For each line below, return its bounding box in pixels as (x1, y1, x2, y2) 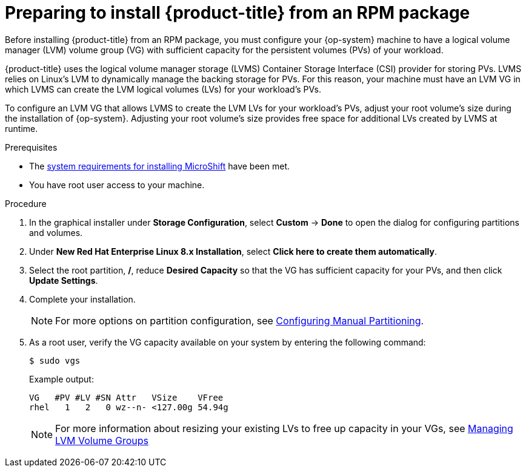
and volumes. (29, 227, 83, 238)
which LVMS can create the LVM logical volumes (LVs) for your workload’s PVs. (5, 84, 321, 94)
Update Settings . (29, 275, 98, 286)
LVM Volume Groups (55, 434, 149, 447)
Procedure (5, 198, 47, 209)
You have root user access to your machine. (29, 179, 205, 190)
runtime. (5, 123, 38, 134)
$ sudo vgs (29, 355, 81, 365)
